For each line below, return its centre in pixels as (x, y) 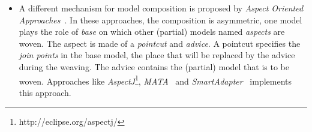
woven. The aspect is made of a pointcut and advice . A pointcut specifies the (160, 43)
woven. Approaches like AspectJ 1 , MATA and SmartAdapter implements (155, 80)
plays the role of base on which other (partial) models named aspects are (152, 31)
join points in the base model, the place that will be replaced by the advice (157, 55)
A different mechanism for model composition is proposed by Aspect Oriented (161, 8)
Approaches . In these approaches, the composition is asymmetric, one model (160, 19)
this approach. (45, 92)
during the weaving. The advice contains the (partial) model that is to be (154, 66)
